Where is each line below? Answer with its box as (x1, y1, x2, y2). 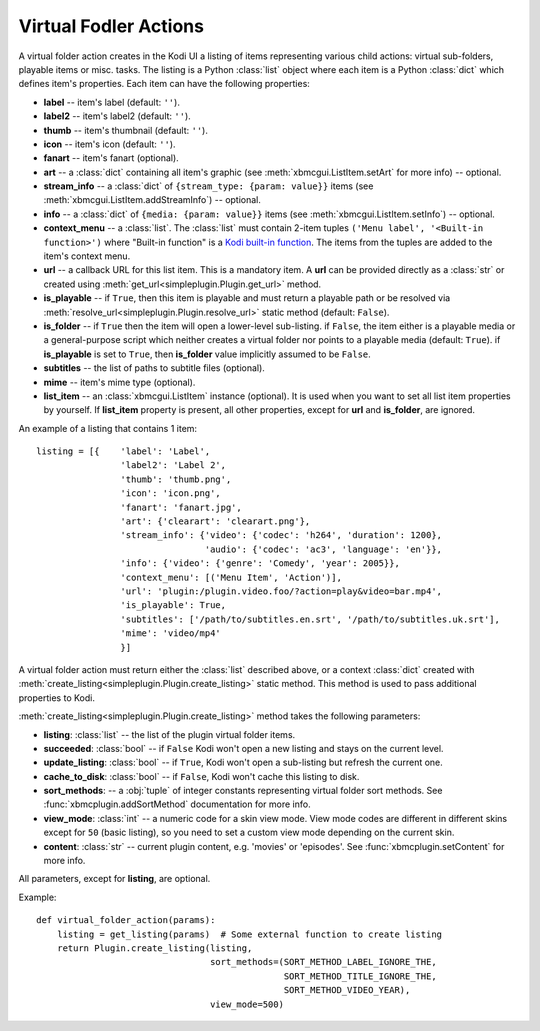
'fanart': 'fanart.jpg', (120, 501, 242, 513)
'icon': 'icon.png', (120, 488, 222, 499)
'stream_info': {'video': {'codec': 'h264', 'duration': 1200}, (120, 530, 443, 541)
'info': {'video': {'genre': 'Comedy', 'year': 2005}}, (120, 558, 400, 569)
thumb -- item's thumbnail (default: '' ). (43, 124, 209, 136)
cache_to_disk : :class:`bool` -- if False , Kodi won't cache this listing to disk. (43, 770, 360, 782)
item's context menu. (43, 250, 131, 262)
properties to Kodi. (18, 691, 95, 704)
